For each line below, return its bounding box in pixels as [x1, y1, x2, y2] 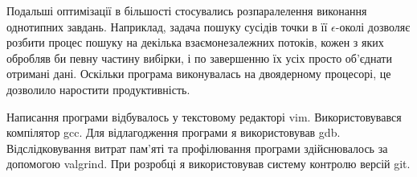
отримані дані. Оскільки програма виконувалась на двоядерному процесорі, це [6, 65, 391, 82]
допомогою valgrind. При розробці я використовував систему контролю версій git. [6, 155, 411, 172]
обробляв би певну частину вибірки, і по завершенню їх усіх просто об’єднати [6, 49, 392, 66]
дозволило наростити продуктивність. [6, 80, 190, 97]
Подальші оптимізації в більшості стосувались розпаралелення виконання [6, 2, 367, 19]
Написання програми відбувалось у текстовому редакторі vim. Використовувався [6, 108, 402, 125]
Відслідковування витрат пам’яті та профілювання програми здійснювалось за [6, 139, 388, 156]
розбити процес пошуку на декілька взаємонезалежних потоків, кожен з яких [6, 34, 384, 51]
